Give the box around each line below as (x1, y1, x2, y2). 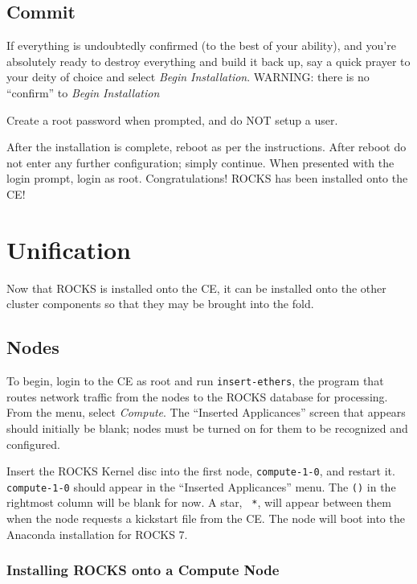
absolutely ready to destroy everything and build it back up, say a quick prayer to (6, 52, 411, 69)
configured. (6, 435, 60, 452)
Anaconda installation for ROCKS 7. (6, 525, 188, 542)
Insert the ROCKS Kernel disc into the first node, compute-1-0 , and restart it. (6, 463, 395, 479)
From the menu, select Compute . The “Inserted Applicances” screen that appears (6, 404, 406, 421)
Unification (6, 232, 131, 265)
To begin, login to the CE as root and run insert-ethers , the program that (6, 372, 384, 389)
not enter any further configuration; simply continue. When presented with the (6, 154, 395, 171)
